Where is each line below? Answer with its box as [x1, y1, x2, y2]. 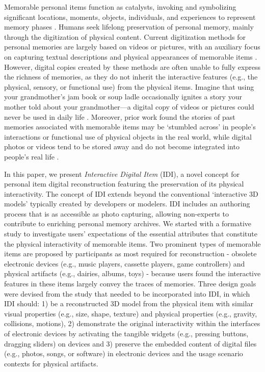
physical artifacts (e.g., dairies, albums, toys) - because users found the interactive [4, 268, 261, 279]
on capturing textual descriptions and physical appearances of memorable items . [4, 51, 257, 62]
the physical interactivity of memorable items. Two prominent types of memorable [4, 238, 261, 249]
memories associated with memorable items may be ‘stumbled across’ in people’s [4, 121, 256, 132]
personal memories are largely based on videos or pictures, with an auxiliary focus [4, 41, 260, 52]
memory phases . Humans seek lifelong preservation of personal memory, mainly [4, 21, 254, 32]
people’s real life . [4, 151, 59, 162]
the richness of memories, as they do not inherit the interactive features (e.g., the [4, 71, 258, 82]
